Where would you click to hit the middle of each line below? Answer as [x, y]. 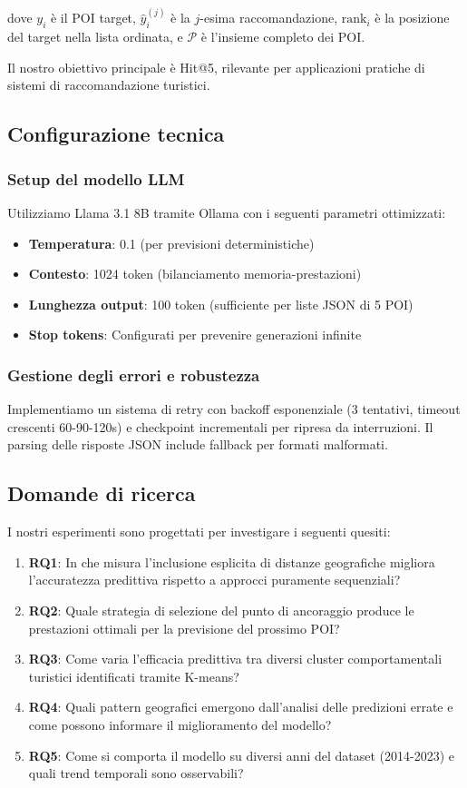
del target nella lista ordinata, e [95, 37]
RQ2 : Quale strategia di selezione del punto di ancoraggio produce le [221, 610]
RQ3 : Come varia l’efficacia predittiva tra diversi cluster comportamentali [235, 659]
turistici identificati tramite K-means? [134, 676]
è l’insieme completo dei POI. [283, 37]
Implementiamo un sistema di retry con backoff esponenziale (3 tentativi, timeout [234, 409]
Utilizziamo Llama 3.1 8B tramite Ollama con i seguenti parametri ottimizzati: [227, 213]
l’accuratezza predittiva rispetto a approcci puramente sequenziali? [214, 580]
